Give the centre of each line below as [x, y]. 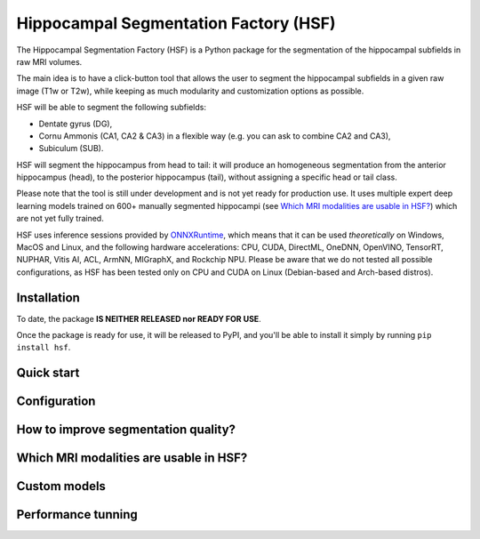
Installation [48, 298]
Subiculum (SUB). [71, 149]
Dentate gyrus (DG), [76, 124]
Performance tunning [77, 515]
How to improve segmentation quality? [126, 430]
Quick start [48, 373]
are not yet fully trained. [60, 219]
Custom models [61, 486]
